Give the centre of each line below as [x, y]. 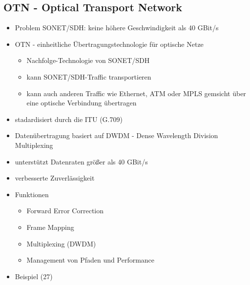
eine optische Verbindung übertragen [82, 103]
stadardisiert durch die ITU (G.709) [69, 119]
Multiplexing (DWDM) [61, 243]
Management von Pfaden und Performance [91, 260]
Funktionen [32, 194]
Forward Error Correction [65, 211]
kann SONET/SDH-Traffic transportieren [89, 76]
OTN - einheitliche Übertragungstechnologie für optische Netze [109, 44]
